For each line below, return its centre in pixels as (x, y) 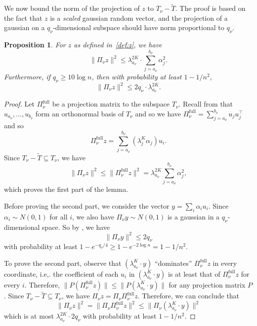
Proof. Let (19, 104)
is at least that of (194, 273)
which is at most (29, 316)
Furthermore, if (27, 76)
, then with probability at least (137, 76)
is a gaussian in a (193, 216)
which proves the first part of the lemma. (66, 189)
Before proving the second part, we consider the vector (87, 205)
